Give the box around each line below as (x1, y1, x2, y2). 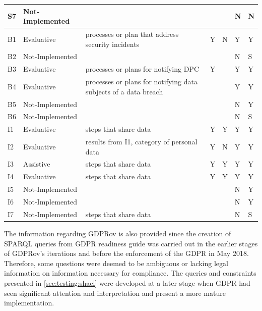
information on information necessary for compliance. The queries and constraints (4, 268, 256, 278)
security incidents (85, 38, 140, 49)
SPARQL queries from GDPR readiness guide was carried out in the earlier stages (4, 238, 258, 248)
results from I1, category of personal (85, 136, 198, 147)
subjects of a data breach (85, 86, 163, 96)
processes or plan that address (85, 28, 179, 39)
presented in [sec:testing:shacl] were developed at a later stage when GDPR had (4, 277, 250, 288)
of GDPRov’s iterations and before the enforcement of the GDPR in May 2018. (4, 248, 249, 258)
